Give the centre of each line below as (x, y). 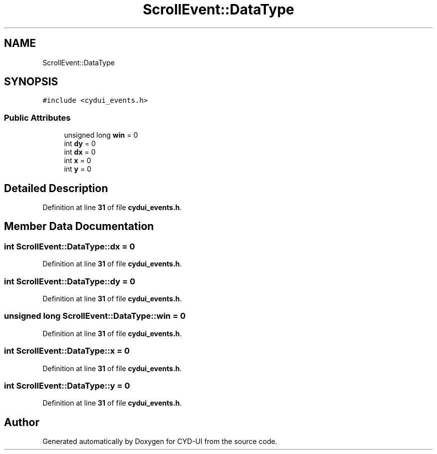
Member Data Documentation (79, 227)
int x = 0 (78, 161)
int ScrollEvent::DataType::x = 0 (67, 351)
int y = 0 (78, 169)
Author (22, 422)
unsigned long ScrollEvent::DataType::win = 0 (95, 316)
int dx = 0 (80, 152)
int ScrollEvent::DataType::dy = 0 (70, 281)
